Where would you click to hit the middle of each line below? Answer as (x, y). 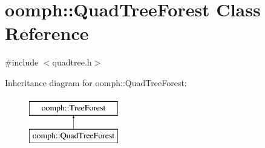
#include (22, 62)
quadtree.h (72, 62)
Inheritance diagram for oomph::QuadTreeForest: (96, 82)
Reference (47, 33)
